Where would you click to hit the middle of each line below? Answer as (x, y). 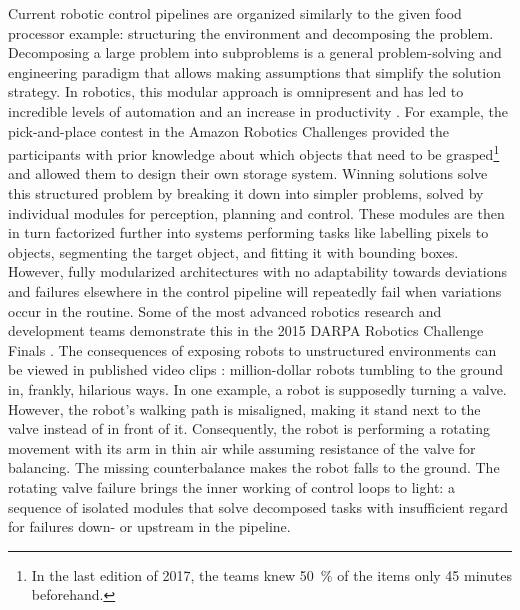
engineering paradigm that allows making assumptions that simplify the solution (254, 71)
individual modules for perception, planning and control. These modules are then (256, 212)
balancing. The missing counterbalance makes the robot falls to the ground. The (254, 467)
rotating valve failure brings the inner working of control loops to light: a (231, 486)
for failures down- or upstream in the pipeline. (149, 526)
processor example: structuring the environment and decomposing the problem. (251, 32)
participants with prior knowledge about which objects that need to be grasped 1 (254, 152)
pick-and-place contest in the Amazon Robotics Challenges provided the (229, 130)
